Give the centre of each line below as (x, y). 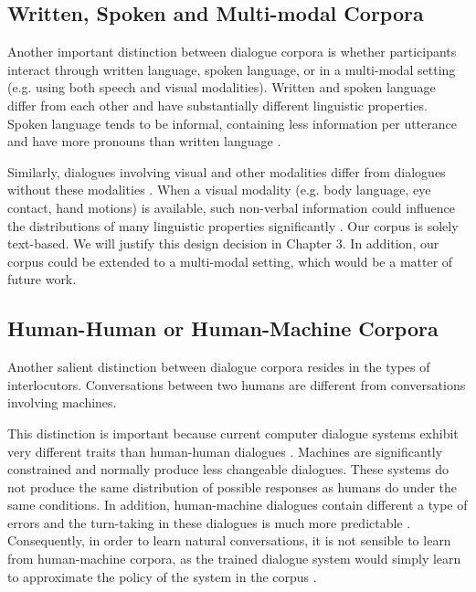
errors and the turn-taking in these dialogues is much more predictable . (209, 522)
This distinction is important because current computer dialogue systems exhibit (233, 433)
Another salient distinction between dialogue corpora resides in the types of (219, 367)
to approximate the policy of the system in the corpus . (162, 576)
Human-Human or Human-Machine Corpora (223, 328)
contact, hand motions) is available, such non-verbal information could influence (231, 207)
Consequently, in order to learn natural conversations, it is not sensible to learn (229, 540)
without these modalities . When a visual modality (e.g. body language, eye (219, 190)
